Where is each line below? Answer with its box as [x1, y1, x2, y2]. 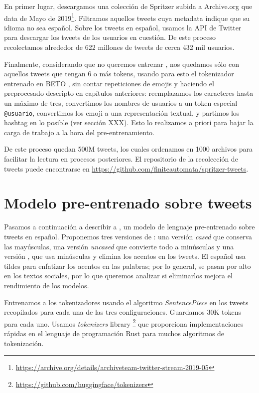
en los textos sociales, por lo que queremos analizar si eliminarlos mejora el [4, 270, 233, 281]
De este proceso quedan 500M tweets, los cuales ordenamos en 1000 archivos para [4, 144, 253, 154]
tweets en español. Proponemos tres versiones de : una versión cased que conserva [4, 231, 252, 241]
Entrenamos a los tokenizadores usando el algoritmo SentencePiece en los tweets [4, 297, 249, 307]
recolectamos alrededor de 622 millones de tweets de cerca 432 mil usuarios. [4, 42, 235, 52]
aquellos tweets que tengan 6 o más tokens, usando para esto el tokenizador [4, 68, 234, 79]
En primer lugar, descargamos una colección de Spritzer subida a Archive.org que [4, 1, 253, 11]
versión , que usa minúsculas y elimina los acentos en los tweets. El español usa [4, 251, 246, 261]
